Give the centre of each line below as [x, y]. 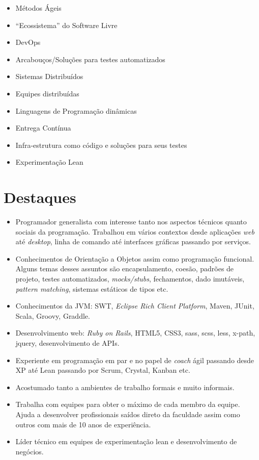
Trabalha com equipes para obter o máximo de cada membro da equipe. [128, 404]
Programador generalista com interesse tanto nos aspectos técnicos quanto [131, 222]
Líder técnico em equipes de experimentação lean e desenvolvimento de [126, 441]
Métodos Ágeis [38, 8]
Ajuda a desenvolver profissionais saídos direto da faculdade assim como [128, 414]
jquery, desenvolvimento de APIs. [67, 343]
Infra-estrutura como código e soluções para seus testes [101, 145]
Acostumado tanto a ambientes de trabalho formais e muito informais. [125, 387]
